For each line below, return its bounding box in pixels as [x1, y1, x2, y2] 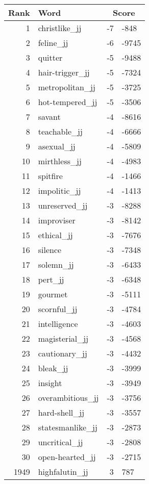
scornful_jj [38, 303, 78, 315]
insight [38, 377, 62, 389]
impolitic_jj [38, 185, 81, 196]
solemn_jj [38, 259, 74, 270]
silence [38, 244, 62, 256]
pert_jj [38, 273, 64, 285]
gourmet [38, 288, 68, 300]
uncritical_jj [38, 436, 83, 448]
